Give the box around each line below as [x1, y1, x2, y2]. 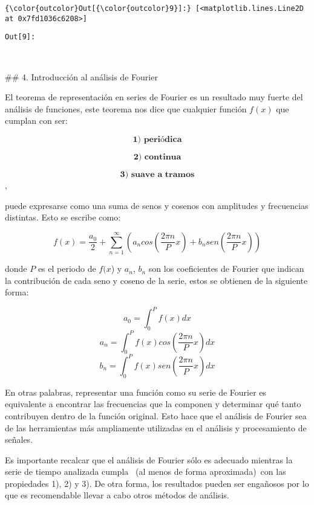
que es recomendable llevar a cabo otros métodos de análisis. [5, 489, 229, 501]
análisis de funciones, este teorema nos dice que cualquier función [5, 102, 247, 115]
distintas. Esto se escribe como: [5, 211, 121, 224]
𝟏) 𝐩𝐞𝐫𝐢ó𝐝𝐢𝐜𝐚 [132, 135, 182, 144]
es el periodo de [38, 262, 96, 275]
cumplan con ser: [5, 114, 68, 127]
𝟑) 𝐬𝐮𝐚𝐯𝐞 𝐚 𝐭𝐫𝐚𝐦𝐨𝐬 [120, 170, 195, 179]
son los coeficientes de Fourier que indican [148, 262, 304, 275]
